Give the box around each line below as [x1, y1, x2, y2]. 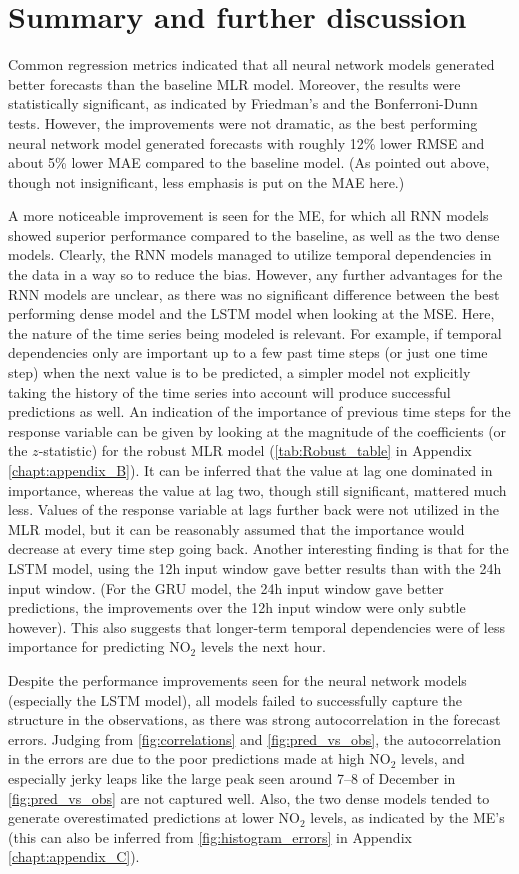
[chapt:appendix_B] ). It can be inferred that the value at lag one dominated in [8, 460, 493, 480]
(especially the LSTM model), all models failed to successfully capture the [8, 689, 463, 710]
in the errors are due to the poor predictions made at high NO [8, 748, 391, 769]
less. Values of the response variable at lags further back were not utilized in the [8, 499, 500, 520]
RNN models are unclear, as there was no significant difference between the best [8, 283, 500, 304]
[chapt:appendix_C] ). [8, 846, 140, 867]
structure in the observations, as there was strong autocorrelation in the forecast [8, 709, 501, 730]
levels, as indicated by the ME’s [310, 807, 505, 828]
